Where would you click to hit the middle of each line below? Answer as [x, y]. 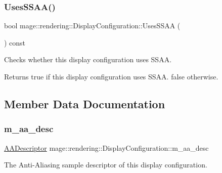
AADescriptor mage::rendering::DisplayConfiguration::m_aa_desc [106, 147]
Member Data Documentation [85, 103]
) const [15, 42]
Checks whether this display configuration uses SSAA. [88, 59]
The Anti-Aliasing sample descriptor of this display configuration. [106, 165]
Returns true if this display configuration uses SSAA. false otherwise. [111, 76]
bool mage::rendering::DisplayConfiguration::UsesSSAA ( [92, 26]
